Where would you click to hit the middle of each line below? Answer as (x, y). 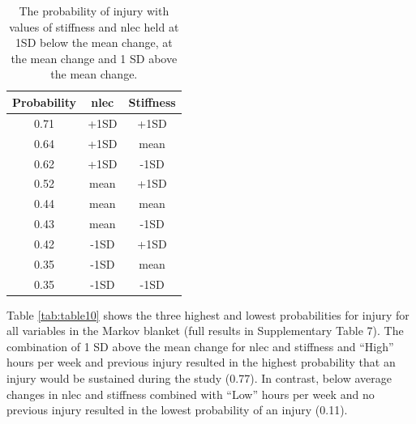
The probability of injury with (94, 11)
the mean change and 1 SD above (94, 58)
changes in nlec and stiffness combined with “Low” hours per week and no (191, 394)
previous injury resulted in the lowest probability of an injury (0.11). (177, 410)
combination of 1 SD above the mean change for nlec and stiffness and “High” (200, 346)
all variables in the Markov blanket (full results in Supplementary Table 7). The (205, 331)
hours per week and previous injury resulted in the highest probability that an (201, 362)
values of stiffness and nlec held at (94, 26)
